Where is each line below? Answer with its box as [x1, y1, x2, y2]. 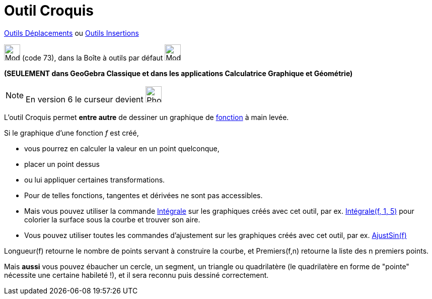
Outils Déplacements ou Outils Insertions [4, 28, 139, 37]
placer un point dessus [24, 159, 100, 168]
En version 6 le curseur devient [26, 94, 143, 104]
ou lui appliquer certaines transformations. [24, 175, 165, 184]
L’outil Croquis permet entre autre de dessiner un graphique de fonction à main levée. [4, 112, 289, 122]
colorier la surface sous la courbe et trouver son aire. [24, 215, 200, 224]
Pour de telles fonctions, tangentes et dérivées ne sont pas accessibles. [24, 191, 263, 200]
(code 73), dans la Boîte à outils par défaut [22, 53, 163, 62]
